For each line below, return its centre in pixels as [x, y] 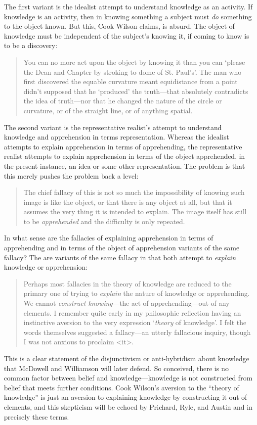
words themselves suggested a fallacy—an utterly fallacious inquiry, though [137, 332]
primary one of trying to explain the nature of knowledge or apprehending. [136, 293]
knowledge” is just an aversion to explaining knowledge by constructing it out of [126, 397]
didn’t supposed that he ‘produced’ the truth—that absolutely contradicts [136, 91]
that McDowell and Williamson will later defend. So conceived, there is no [116, 368]
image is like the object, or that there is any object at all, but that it [128, 202]
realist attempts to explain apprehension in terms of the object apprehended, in [125, 156]
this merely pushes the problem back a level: [71, 175]
